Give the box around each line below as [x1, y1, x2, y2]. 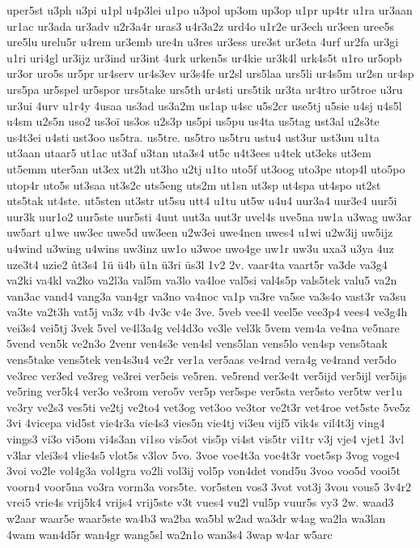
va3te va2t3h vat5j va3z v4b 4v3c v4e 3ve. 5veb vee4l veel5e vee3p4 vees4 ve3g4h [6, 303, 408, 320]
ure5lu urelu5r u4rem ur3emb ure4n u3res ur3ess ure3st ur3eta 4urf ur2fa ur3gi [6, 33, 399, 50]
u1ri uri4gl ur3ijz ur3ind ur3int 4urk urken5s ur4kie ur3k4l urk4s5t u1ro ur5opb [6, 49, 402, 66]
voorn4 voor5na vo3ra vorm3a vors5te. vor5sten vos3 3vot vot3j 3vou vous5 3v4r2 [6, 477, 411, 494]
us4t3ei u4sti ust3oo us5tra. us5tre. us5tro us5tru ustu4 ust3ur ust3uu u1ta [6, 128, 380, 145]
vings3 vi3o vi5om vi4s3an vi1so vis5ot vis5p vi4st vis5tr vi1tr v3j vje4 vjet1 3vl [6, 430, 405, 447]
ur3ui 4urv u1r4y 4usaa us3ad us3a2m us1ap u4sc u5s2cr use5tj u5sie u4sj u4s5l [6, 96, 402, 113]
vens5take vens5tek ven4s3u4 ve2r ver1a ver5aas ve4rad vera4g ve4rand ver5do [6, 351, 397, 368]
